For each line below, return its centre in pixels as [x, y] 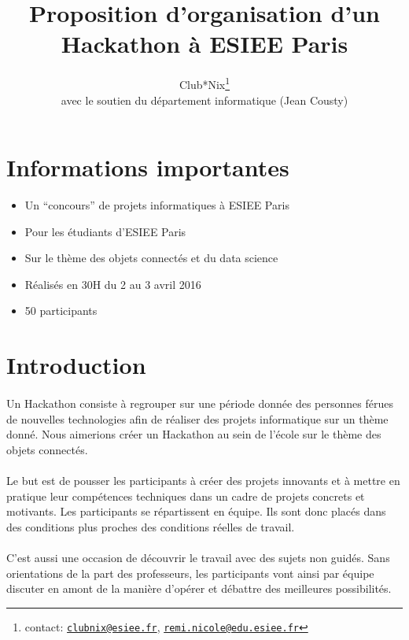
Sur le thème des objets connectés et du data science [151, 258]
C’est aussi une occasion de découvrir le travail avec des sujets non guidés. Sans [198, 557]
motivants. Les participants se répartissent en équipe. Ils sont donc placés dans [196, 511]
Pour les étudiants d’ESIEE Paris [105, 231]
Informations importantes [148, 167]
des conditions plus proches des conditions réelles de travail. [151, 526]
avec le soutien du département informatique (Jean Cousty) [204, 100]
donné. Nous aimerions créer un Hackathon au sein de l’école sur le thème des [194, 434]
